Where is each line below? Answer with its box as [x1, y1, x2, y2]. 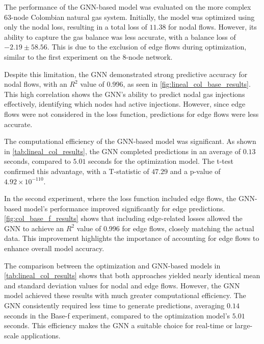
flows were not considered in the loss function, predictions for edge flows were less [4, 108, 259, 119]
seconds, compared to [4, 156, 71, 166]
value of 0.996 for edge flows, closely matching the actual [76, 223, 254, 233]
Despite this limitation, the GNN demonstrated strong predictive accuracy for [4, 68, 248, 79]
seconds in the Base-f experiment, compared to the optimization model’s [4, 310, 230, 321]
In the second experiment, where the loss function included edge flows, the [4, 193, 236, 204]
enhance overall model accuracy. [4, 243, 104, 254]
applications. [21, 330, 61, 340]
